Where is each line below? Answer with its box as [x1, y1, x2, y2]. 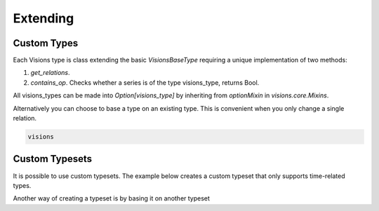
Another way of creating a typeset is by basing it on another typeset [13, 194, 211, 203]
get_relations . [30, 69, 70, 77]
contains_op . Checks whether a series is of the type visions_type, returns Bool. [30, 78, 260, 87]
